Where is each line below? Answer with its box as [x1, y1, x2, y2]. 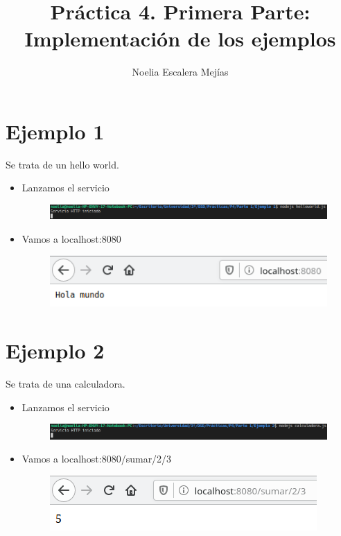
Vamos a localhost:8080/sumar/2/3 [21, 451, 172, 466]
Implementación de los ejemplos [24, 24, 336, 53]
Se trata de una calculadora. [6, 377, 125, 391]
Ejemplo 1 [6, 116, 105, 145]
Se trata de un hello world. [6, 157, 119, 171]
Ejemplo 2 [6, 336, 105, 365]
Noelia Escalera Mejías [132, 64, 229, 79]
